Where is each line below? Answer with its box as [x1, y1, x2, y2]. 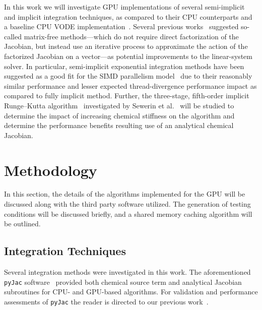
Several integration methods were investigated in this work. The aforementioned [4, 267, 251, 277]
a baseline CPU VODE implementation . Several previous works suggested [4, 21, 239, 32]
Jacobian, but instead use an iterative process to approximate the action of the [4, 41, 248, 51]
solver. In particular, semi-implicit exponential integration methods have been [4, 60, 244, 71]
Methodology [4, 159, 97, 180]
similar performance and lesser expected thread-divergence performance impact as [4, 80, 257, 91]
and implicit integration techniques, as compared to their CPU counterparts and [4, 11, 252, 22]
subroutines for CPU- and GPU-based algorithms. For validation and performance [4, 286, 258, 297]
